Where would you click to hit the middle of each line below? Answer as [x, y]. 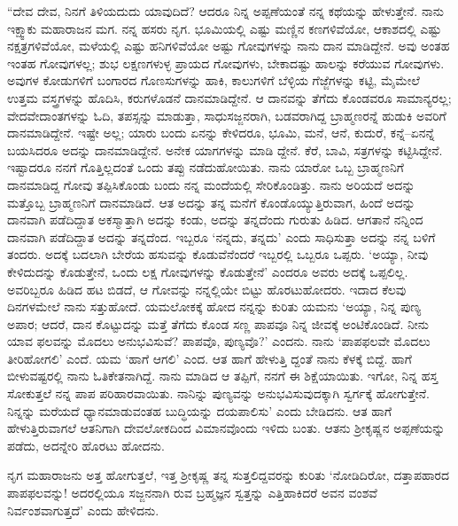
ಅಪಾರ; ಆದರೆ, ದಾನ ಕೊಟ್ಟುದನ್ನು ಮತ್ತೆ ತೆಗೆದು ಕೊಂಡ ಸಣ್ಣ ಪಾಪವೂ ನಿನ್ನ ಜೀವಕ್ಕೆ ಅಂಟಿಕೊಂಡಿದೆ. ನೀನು [218, 323]
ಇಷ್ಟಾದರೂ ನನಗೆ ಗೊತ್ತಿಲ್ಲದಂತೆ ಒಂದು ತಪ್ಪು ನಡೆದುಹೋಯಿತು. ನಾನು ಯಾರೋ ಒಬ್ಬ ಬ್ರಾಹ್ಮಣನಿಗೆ [206, 167]
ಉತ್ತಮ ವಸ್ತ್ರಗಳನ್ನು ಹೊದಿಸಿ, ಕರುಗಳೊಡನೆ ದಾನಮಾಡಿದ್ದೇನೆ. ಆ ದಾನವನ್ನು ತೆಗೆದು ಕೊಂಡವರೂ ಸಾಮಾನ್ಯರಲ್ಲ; [229, 97]
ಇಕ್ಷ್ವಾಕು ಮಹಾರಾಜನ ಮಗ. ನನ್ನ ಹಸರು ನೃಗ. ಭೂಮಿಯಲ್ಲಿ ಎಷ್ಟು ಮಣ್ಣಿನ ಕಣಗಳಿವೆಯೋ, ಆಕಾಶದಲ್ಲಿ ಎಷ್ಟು [225, 28]
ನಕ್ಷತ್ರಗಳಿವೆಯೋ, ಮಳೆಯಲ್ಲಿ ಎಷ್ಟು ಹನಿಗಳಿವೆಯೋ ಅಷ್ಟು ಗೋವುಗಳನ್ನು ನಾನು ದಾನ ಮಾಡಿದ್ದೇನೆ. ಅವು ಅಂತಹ [229, 46]
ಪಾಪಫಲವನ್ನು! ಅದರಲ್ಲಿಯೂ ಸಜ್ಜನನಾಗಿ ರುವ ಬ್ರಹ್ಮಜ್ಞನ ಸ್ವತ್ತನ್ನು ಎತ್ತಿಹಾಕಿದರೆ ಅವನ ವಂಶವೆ [192, 493]
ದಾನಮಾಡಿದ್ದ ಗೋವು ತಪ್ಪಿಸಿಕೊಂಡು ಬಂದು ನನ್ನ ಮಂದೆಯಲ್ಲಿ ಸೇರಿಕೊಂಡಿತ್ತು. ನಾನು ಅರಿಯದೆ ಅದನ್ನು [211, 184]
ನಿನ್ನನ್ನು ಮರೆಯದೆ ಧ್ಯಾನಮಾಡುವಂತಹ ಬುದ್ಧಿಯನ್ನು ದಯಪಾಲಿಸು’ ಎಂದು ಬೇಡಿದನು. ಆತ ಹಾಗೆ [200, 410]
